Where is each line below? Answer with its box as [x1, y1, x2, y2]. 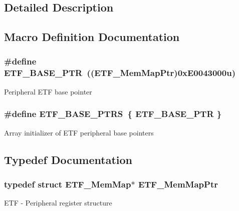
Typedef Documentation [4, 151, 132, 167]
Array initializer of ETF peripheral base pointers [4, 127, 154, 137]
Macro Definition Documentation [4, 29, 180, 44]
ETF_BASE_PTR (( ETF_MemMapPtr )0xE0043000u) [4, 66, 235, 79]
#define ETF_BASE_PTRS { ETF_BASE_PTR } [4, 107, 222, 120]
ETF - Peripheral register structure [4, 197, 112, 208]
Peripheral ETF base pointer [4, 86, 92, 96]
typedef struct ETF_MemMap [4, 177, 131, 190]
